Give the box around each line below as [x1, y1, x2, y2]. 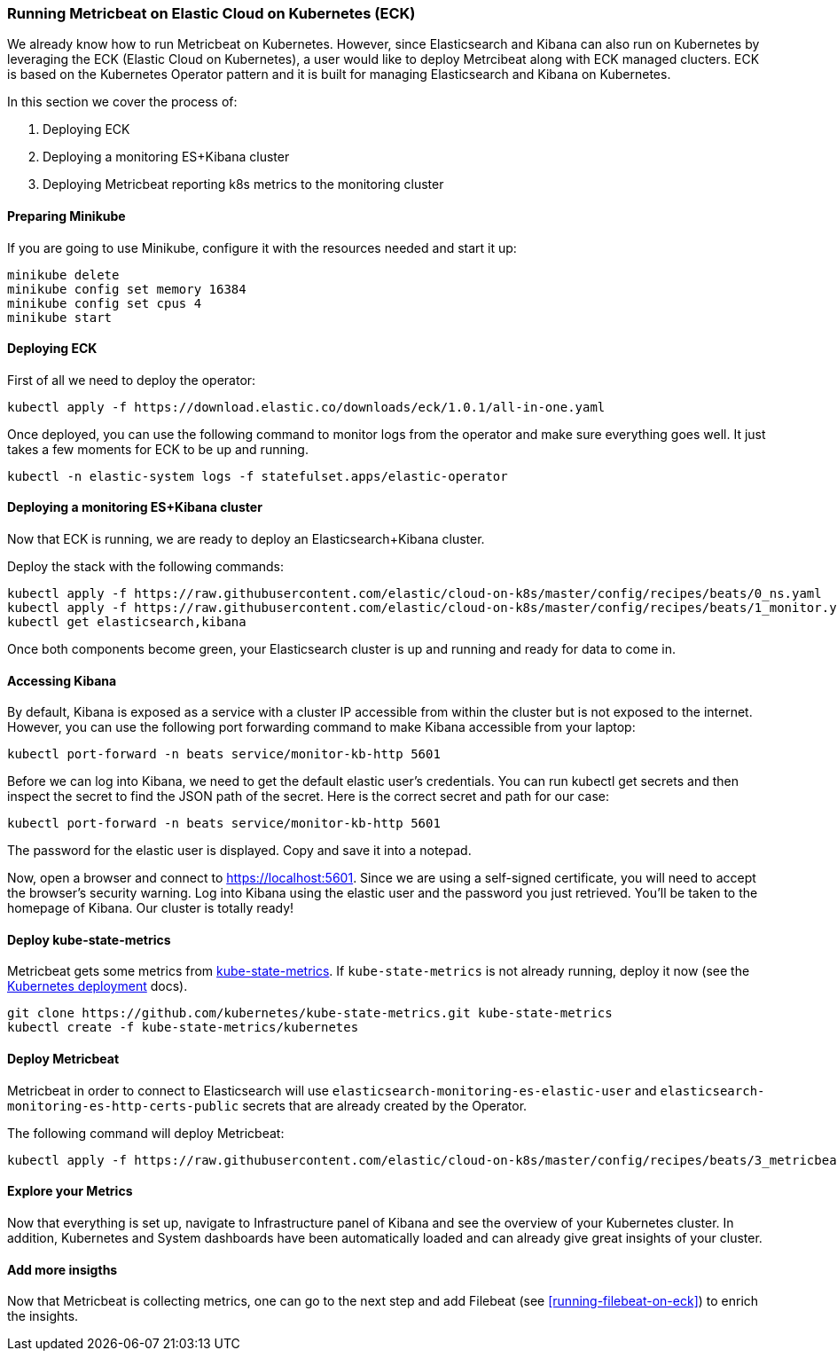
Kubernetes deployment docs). [7, 978, 188, 994]
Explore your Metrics [7, 1183, 133, 1199]
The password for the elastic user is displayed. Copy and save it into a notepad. [7, 843, 472, 859]
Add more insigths [7, 1261, 118, 1277]
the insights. [7, 1308, 79, 1324]
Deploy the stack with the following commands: [7, 559, 285, 575]
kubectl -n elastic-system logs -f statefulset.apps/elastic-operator [7, 468, 508, 483]
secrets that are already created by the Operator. [242, 1097, 528, 1113]
